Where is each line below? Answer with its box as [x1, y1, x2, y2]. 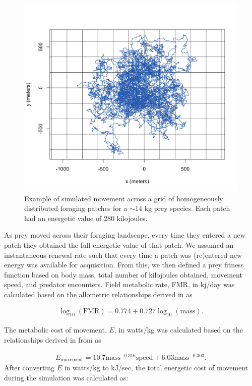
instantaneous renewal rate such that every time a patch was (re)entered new [4, 249, 242, 260]
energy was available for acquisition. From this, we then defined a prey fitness [4, 259, 244, 270]
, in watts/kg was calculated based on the [114, 324, 243, 335]
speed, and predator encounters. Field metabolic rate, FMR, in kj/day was [4, 279, 235, 290]
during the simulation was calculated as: [4, 372, 129, 382]
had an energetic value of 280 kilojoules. [24, 212, 148, 223]
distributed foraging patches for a [24, 203, 128, 213]
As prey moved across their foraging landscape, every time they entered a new [4, 230, 245, 240]
